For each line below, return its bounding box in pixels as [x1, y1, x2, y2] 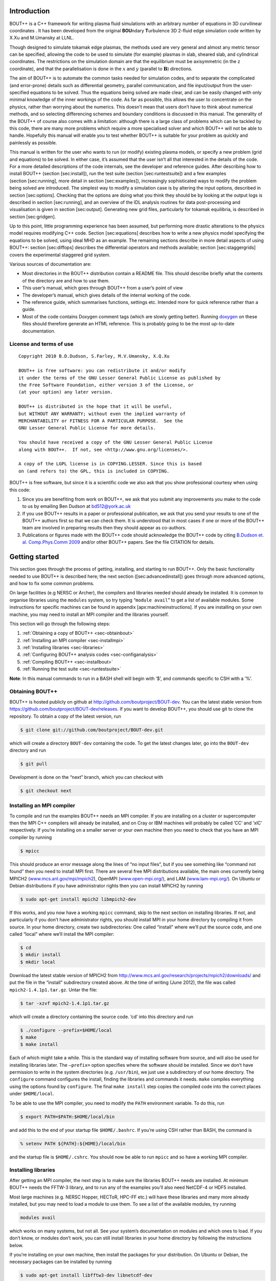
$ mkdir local [20, 959, 56, 965]
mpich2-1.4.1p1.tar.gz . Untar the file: [9, 986, 98, 993]
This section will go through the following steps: [9, 621, 110, 627]
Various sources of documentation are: [9, 261, 91, 267]
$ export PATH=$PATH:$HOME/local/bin [20, 1113, 115, 1120]
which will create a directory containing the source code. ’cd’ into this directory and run [9, 1014, 194, 1020]
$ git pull [20, 761, 48, 767]
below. [9, 1242, 24, 1248]
